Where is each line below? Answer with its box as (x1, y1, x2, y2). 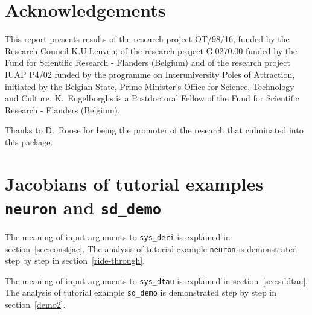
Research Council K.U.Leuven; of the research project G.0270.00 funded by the (5, 44, 298, 57)
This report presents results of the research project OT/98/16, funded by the (5, 33, 290, 45)
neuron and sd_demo (5, 194, 162, 219)
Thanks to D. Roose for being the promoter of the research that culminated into (5, 124, 304, 136)
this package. (5, 135, 53, 148)
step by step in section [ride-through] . (5, 254, 145, 267)
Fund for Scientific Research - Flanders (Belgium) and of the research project (5, 56, 290, 69)
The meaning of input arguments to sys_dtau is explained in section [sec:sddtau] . (5, 274, 308, 287)
